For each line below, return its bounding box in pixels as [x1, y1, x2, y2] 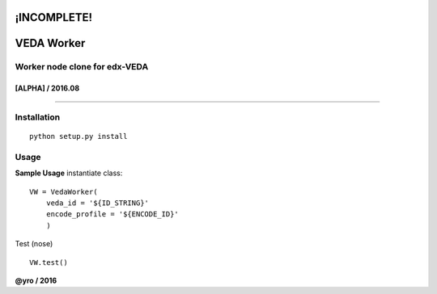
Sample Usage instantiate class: [15, 168, 123, 178]
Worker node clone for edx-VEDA [15, 61, 149, 73]
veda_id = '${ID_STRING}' [45, 199, 150, 208]
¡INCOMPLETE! [15, 10, 93, 24]
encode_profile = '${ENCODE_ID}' [45, 210, 180, 219]
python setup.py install [29, 132, 128, 141]
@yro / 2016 [15, 275, 57, 286]
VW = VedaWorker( [29, 187, 98, 196]
